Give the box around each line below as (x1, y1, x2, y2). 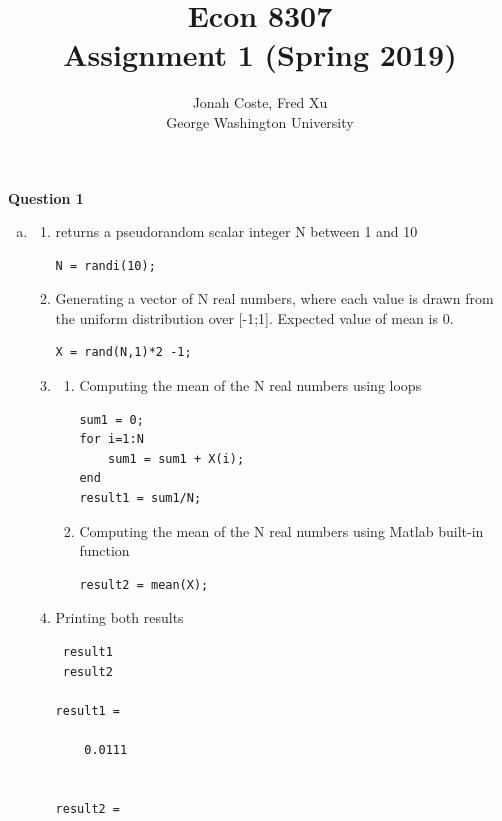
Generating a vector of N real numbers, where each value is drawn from (55, 288, 494, 309)
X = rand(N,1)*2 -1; (55, 345, 192, 360)
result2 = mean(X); (79, 577, 209, 592)
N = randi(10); (55, 258, 156, 273)
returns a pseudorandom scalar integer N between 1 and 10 (55, 221, 418, 242)
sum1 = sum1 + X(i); (108, 451, 245, 466)
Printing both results (55, 607, 184, 628)
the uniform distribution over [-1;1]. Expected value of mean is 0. (55, 307, 454, 328)
